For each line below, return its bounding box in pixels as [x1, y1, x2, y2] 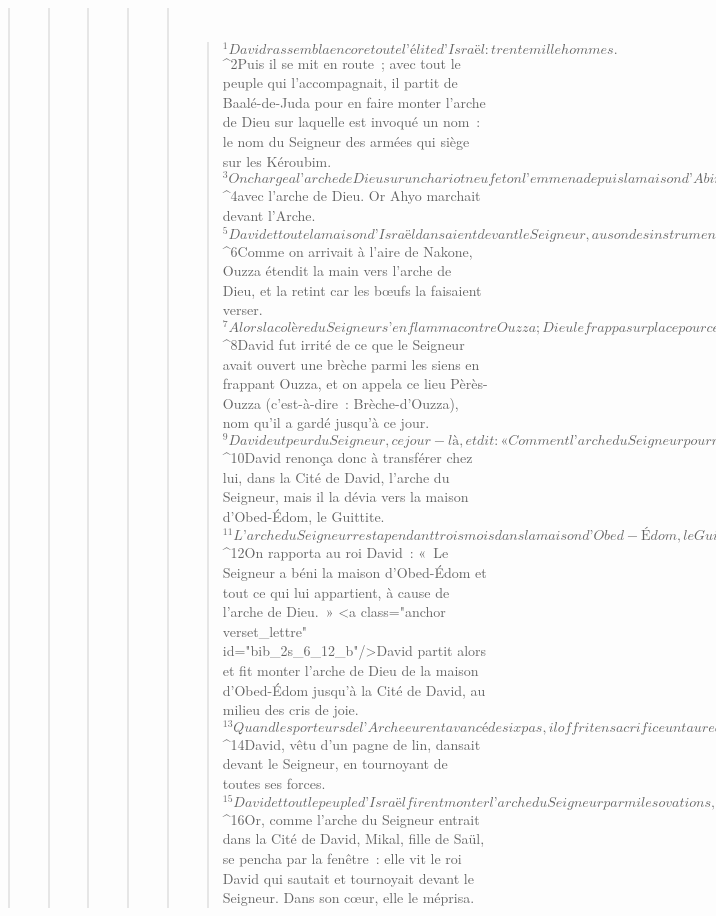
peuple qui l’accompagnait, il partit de [222, 72, 458, 93]
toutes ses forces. [222, 773, 326, 794]
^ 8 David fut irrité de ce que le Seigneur [222, 334, 465, 355]
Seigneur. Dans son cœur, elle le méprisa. [222, 887, 475, 908]
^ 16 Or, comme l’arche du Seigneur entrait [222, 808, 480, 829]
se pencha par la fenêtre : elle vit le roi [222, 847, 462, 868]
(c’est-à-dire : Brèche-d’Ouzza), [265, 392, 459, 413]
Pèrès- [450, 373, 488, 394]
